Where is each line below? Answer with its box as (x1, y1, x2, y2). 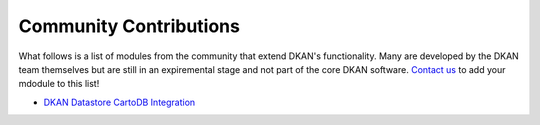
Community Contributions (18, 15, 240, 37)
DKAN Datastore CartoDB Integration (43, 96, 196, 108)
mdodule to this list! (18, 78, 100, 90)
